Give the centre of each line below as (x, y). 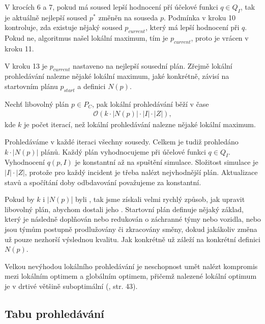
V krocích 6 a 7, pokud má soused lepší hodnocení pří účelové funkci (111, 7)
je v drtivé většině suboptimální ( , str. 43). (71, 286)
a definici (92, 86)
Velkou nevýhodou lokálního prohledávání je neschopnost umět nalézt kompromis (131, 266)
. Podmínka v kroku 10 (200, 17)
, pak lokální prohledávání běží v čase (151, 104)
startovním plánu (31, 86)
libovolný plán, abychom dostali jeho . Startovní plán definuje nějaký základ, (124, 209)
